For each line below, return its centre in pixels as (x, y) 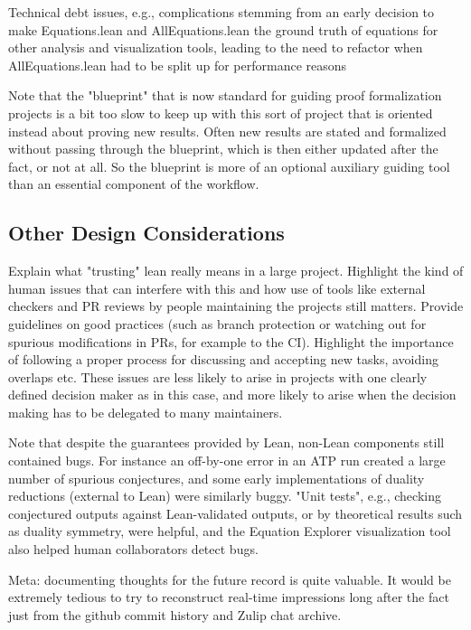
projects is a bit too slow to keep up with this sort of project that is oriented (221, 113)
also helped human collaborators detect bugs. (133, 549)
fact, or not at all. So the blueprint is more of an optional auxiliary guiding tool (229, 166)
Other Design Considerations (146, 233)
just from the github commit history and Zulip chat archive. (175, 614)
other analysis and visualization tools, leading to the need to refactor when (216, 47)
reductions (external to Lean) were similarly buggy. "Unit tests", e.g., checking (225, 496)
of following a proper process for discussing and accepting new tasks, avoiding (223, 359)
